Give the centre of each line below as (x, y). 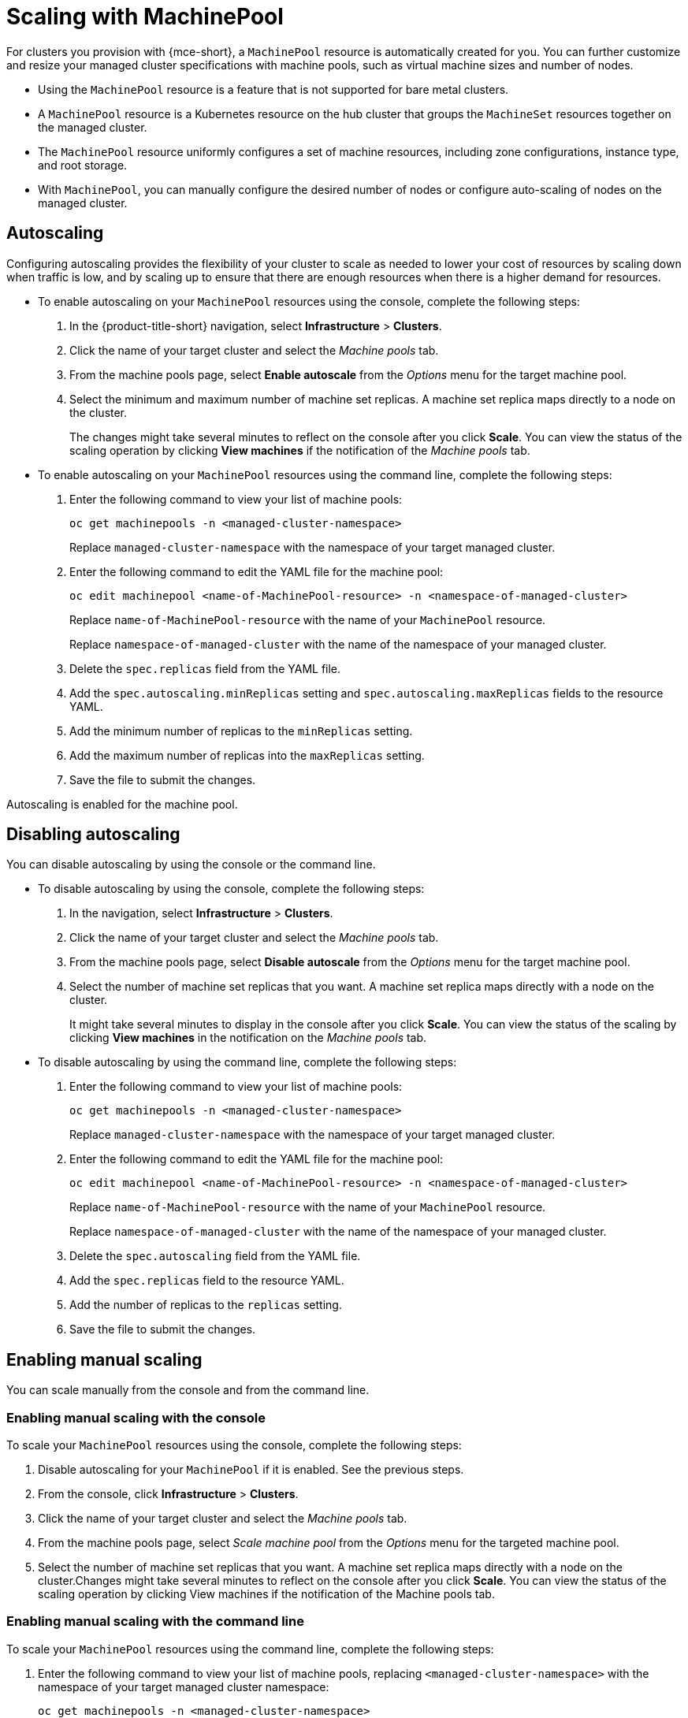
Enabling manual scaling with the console (136, 1417)
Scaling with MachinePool (145, 17)
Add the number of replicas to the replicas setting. (206, 1305)
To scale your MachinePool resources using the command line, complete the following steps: (250, 1649)
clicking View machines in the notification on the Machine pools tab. (248, 1038)
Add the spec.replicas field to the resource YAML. (207, 1281)
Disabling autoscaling (93, 835)
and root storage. (83, 165)
